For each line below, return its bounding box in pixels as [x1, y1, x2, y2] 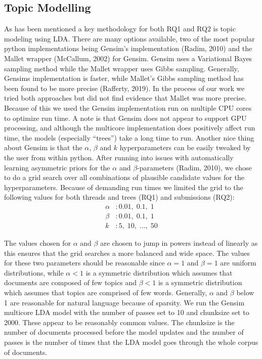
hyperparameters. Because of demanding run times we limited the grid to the [4, 182, 243, 192]
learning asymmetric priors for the [4, 162, 110, 172]
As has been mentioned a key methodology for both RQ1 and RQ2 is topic [4, 23, 236, 34]
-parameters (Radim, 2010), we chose [137, 162, 252, 172]
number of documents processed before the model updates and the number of [4, 327, 244, 337]
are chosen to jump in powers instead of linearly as [100, 237, 258, 248]
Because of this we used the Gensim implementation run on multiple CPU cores [4, 102, 252, 113]
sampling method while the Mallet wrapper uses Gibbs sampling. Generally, [4, 63, 239, 73]
